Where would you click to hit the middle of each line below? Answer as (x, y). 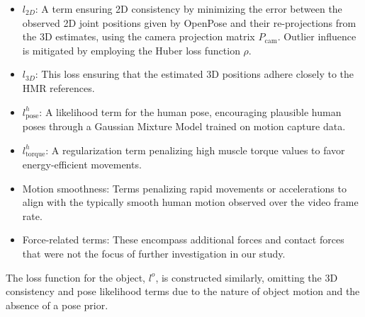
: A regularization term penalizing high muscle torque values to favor (195, 150)
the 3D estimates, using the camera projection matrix (139, 36)
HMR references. (58, 87)
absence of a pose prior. (57, 305)
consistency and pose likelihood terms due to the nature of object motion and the (183, 291)
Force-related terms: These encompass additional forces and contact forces (183, 240)
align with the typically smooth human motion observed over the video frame (190, 202)
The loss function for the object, (75, 277)
